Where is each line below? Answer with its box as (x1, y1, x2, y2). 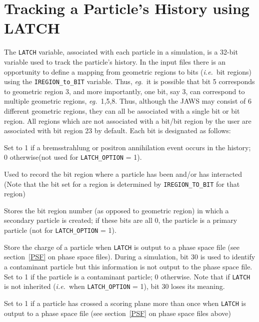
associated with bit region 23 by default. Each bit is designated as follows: (4, 125, 231, 136)
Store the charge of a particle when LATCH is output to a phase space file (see (4, 241, 239, 252)
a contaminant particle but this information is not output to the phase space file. (4, 261, 252, 271)
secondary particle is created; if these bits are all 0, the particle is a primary (4, 215, 237, 225)
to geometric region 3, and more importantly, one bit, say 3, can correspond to (4, 86, 245, 96)
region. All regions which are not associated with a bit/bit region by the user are (4, 115, 251, 126)
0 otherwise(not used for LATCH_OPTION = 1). (4, 152, 142, 162)
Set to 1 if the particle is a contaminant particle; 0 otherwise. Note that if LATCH (4, 271, 250, 281)
